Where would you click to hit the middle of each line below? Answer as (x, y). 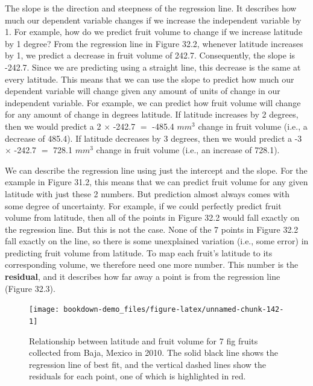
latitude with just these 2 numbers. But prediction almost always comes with (147, 193)
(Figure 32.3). (30, 288)
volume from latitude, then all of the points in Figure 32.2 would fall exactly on (152, 217)
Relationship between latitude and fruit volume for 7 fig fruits (144, 340)
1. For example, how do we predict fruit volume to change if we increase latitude (154, 32)
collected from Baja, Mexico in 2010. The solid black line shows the (154, 353)
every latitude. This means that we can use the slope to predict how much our (150, 79)
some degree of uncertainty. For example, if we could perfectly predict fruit (143, 205)
